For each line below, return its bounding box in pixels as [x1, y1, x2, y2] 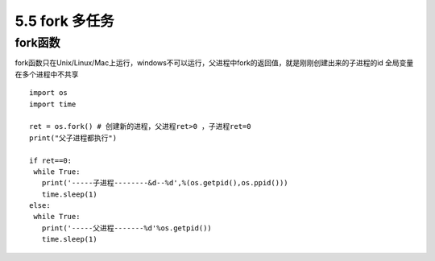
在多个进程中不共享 [14, 69, 79, 79]
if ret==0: [29, 155, 72, 165]
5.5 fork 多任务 [14, 12, 114, 30]
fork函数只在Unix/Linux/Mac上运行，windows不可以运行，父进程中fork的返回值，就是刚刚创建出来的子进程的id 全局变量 [14, 58, 414, 68]
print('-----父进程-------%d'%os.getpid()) [41, 223, 213, 233]
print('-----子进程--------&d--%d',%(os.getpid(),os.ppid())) [41, 178, 289, 188]
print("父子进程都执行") [29, 133, 117, 143]
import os [29, 89, 68, 97]
